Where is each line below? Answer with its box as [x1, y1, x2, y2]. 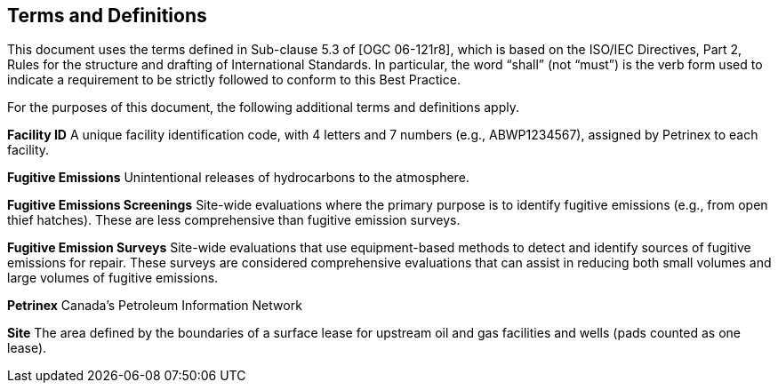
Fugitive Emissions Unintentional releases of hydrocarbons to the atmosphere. [7, 170, 469, 186]
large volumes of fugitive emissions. [7, 270, 219, 286]
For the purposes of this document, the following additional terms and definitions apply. [7, 99, 519, 115]
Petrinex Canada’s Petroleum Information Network [7, 298, 302, 314]
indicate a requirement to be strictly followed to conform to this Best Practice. [7, 72, 461, 88]
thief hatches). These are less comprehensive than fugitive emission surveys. [7, 212, 461, 228]
